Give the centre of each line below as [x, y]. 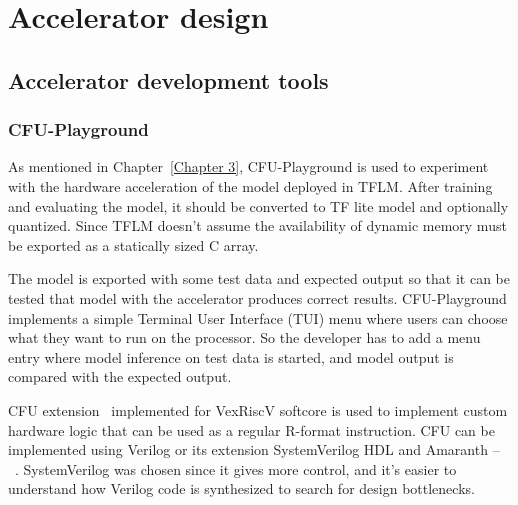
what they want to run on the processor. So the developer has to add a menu [244, 337]
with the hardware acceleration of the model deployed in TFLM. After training [250, 185]
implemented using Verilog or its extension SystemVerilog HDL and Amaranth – [254, 449]
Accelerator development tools [168, 79]
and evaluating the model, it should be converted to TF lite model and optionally [258, 205]
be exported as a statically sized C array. [133, 244]
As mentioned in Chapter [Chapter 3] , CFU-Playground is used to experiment [248, 166]
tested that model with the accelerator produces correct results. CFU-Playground [257, 297]
